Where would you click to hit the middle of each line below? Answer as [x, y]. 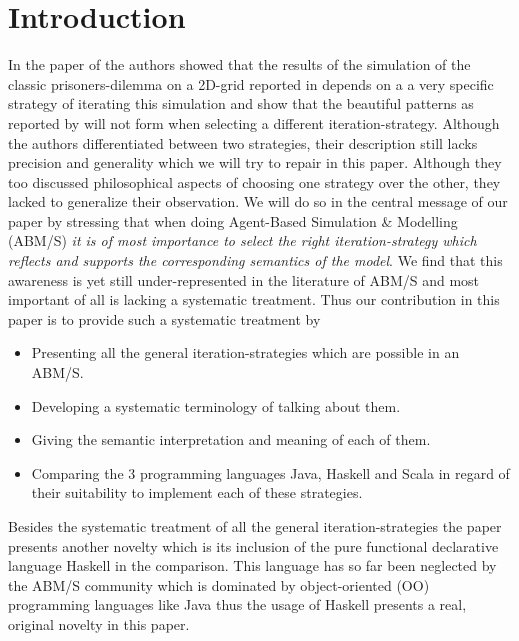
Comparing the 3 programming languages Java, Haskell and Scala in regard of [270, 472]
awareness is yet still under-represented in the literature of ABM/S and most [244, 279]
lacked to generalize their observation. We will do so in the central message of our [258, 201]
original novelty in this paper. [99, 623]
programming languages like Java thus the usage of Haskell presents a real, [237, 604]
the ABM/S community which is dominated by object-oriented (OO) [219, 584]
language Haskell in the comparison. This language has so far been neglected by [252, 565]
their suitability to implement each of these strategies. [197, 492]
